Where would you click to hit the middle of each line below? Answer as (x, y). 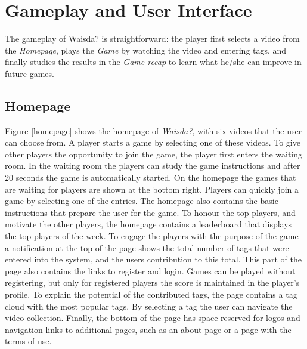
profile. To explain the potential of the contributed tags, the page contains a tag (151, 294)
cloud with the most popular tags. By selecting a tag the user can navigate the (149, 306)
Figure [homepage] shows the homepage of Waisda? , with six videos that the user (153, 130)
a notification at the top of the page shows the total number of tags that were (147, 247)
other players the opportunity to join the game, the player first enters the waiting (154, 154)
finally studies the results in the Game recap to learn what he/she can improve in (153, 62)
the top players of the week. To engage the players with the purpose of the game (152, 236)
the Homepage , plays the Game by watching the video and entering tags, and (146, 50)
